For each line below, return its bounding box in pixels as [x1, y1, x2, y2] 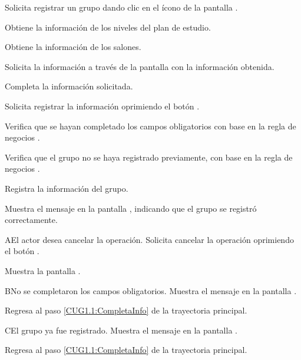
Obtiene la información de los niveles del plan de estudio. [5, 21, 211, 33]
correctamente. [5, 214, 58, 226]
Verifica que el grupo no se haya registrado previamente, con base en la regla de [5, 151, 293, 163]
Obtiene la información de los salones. [5, 41, 141, 53]
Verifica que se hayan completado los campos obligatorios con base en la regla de [5, 119, 296, 132]
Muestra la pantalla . [5, 264, 81, 276]
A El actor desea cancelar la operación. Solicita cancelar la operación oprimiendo [5, 233, 294, 245]
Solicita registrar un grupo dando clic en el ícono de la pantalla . [5, 1, 238, 13]
